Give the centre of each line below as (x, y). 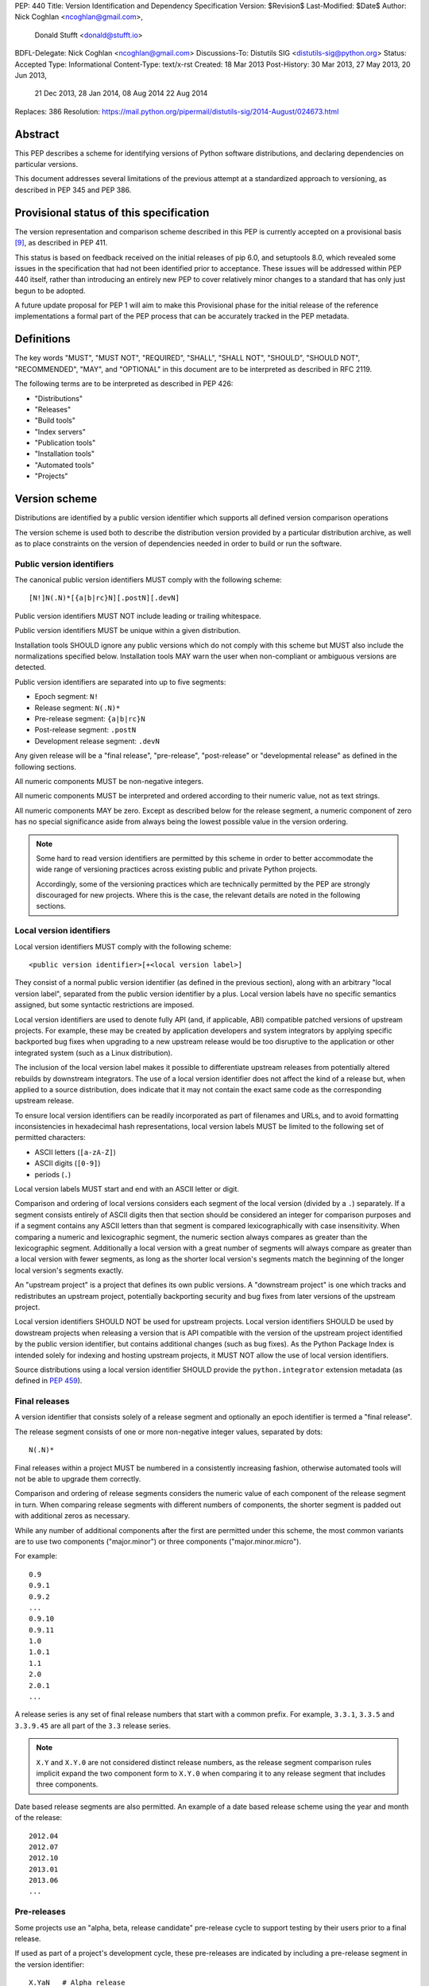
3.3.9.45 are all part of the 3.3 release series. (93, 1725)
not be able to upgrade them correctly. (78, 1478)
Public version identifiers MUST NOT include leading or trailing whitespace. (138, 616)
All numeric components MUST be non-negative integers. (109, 781)
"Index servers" (60, 431)
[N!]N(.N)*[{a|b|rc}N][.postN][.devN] (104, 598)
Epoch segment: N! (66, 697)
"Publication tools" (65, 443)
